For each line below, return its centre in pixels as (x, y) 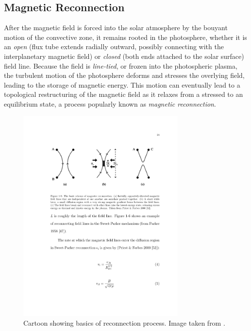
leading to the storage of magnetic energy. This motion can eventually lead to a (122, 84)
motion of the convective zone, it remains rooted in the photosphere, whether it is (125, 37)
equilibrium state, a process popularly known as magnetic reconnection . (110, 103)
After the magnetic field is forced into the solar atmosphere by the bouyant (116, 28)
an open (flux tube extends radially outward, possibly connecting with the (114, 46)
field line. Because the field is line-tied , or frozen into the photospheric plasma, (121, 65)
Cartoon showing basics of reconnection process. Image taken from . (124, 322)
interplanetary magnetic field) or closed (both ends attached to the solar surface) (124, 56)
